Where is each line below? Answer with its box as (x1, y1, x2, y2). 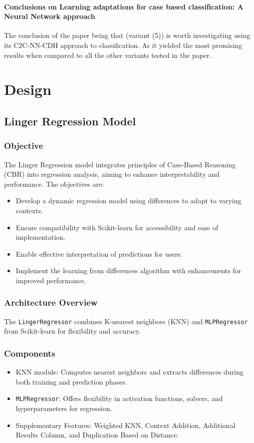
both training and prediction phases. (15, 376, 127, 387)
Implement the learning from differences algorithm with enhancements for (15, 265, 242, 276)
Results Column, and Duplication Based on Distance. (15, 430, 179, 440)
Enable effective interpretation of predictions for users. (15, 248, 183, 259)
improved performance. (15, 275, 86, 285)
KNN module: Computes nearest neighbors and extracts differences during (15, 367, 244, 377)
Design (4, 79, 52, 99)
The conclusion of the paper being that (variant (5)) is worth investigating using (4, 30, 251, 40)
